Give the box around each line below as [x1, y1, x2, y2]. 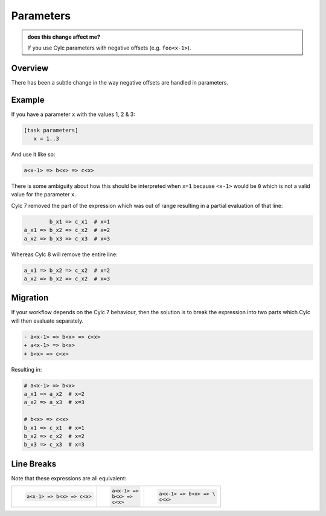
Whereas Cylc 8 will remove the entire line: [11, 251, 118, 258]
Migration [11, 293, 49, 303]
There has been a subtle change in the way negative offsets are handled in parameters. [11, 79, 229, 86]
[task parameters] [24, 127, 78, 134]
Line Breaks [11, 459, 57, 469]
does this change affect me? [27, 33, 101, 40]
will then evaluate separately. [11, 317, 84, 324]
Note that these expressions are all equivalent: [11, 474, 127, 482]
